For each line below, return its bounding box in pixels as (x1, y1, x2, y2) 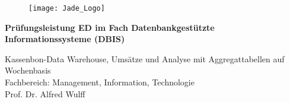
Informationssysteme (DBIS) (5, 33, 125, 45)
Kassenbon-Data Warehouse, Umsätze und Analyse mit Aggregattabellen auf (5, 52, 285, 65)
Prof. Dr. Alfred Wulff (5, 87, 85, 100)
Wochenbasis (5, 64, 51, 76)
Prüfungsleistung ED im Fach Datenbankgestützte (5, 21, 215, 33)
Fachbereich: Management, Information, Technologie (5, 76, 195, 88)
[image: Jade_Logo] (28, 4, 105, 12)
